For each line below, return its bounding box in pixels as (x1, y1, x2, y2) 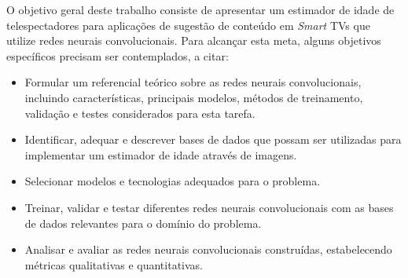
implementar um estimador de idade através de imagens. (24, 146, 297, 163)
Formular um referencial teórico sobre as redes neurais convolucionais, (24, 74, 362, 90)
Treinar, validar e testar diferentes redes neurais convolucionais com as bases (24, 199, 394, 215)
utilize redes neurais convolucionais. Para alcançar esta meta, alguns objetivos (6, 32, 381, 49)
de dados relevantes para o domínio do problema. (24, 214, 262, 231)
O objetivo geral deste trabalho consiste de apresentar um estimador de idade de (6, 2, 395, 17)
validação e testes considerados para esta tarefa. (24, 104, 255, 121)
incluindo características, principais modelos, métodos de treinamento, (24, 89, 363, 105)
